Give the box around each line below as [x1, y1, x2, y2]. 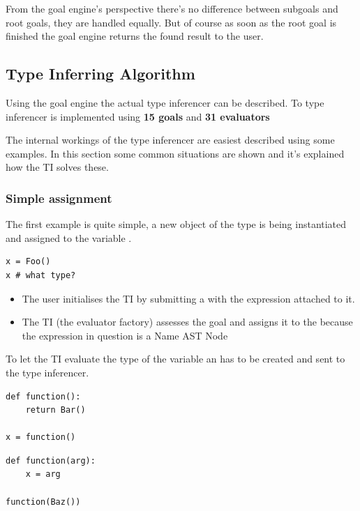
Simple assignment [6, 189, 112, 206]
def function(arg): [6, 455, 96, 466]
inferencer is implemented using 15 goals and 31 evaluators [6, 109, 270, 123]
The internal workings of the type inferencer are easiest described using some [6, 132, 335, 147]
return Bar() [25, 405, 86, 415]
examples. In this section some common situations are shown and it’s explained [6, 146, 345, 160]
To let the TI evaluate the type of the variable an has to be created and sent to [6, 351, 345, 366]
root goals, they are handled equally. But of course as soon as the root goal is [6, 15, 337, 29]
